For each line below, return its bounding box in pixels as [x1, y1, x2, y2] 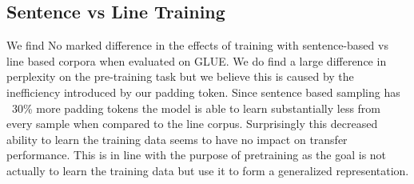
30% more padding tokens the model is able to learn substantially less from [11, 99, 381, 116]
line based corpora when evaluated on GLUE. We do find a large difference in [6, 52, 387, 69]
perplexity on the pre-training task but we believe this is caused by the [6, 68, 354, 85]
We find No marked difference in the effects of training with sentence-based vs [6, 37, 388, 54]
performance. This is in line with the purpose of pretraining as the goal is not [6, 146, 387, 163]
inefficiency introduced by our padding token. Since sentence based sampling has [6, 83, 400, 100]
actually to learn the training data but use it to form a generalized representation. [6, 162, 409, 178]
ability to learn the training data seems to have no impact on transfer [6, 130, 348, 147]
